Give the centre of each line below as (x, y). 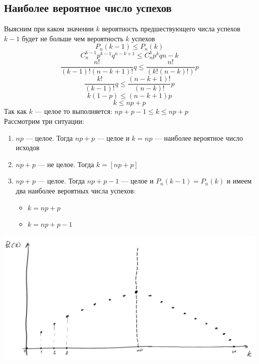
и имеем (239, 181)
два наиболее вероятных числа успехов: (76, 191)
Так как (15, 111)
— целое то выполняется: (74, 111)
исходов (28, 147)
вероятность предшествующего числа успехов (171, 29)
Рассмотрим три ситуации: (44, 121)
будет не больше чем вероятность (73, 38)
